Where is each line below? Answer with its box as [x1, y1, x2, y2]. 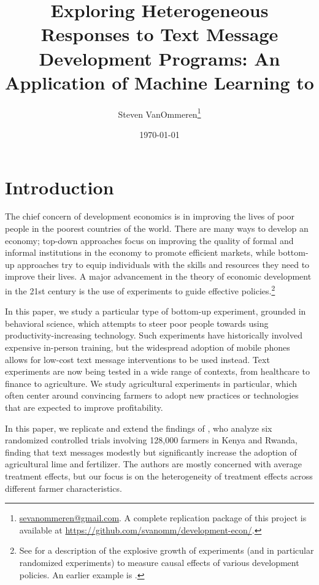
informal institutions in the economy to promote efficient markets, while [5, 246, 275, 259]
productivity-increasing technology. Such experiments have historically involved [5, 329, 302, 342]
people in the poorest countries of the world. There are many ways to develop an [5, 222, 309, 235]
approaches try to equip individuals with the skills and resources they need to [17, 258, 310, 270]
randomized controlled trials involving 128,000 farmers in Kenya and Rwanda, [5, 434, 298, 446]
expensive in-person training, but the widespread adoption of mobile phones [5, 341, 290, 354]
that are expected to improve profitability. [5, 401, 163, 414]
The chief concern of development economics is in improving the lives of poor [5, 210, 295, 223]
